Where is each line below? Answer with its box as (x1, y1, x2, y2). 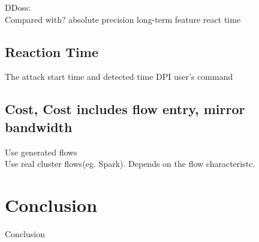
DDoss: (5, 1, 31, 13)
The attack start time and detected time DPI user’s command (5, 70, 233, 83)
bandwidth (5, 117, 73, 136)
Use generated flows (5, 145, 77, 158)
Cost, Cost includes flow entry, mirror (5, 100, 245, 118)
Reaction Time (5, 42, 98, 61)
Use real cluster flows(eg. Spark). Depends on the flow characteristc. (5, 157, 255, 170)
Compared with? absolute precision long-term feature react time (5, 13, 241, 25)
